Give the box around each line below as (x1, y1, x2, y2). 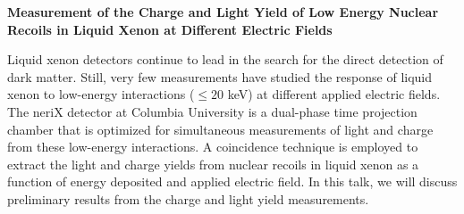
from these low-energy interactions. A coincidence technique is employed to (7, 137, 418, 156)
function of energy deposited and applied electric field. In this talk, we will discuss (7, 172, 458, 191)
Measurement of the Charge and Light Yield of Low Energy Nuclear (7, 3, 439, 21)
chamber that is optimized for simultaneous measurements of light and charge (7, 119, 434, 138)
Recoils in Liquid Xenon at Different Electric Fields (7, 20, 333, 38)
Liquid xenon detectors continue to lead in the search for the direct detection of (7, 50, 443, 69)
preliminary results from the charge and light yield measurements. (7, 189, 369, 208)
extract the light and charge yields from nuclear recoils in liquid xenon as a (7, 154, 419, 173)
